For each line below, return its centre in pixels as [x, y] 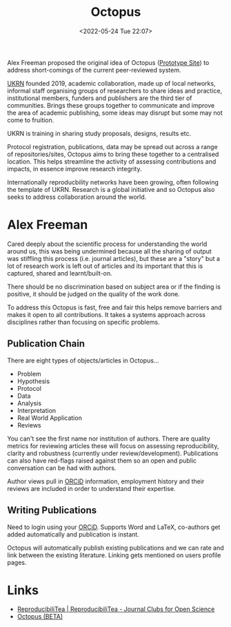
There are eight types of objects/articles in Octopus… [83, 360]
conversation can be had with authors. [62, 467]
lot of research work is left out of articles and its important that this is [105, 266]
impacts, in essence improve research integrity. [74, 168]
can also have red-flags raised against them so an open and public [102, 461]
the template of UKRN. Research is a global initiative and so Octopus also [111, 189]
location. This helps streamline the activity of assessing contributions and [112, 161]
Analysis [29, 403]
